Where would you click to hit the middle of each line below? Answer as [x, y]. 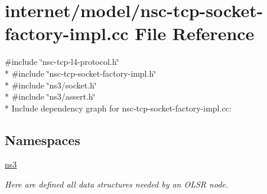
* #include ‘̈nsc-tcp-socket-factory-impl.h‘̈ [81, 73]
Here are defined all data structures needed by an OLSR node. [117, 184]
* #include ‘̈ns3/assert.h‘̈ [50, 96]
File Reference [195, 33]
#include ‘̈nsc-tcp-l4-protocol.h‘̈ [62, 62]
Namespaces [43, 139]
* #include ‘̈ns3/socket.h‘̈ [51, 85]
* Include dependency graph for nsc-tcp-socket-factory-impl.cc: [118, 108]
